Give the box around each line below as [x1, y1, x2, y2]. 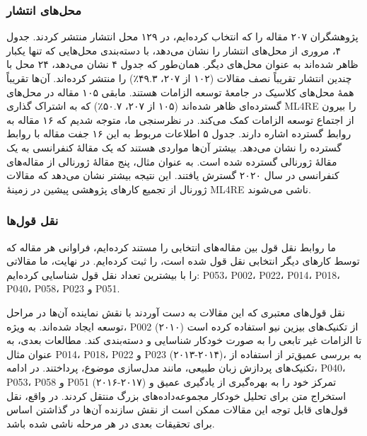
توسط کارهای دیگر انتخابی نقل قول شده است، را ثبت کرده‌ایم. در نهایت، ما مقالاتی [6, 253, 360, 268]
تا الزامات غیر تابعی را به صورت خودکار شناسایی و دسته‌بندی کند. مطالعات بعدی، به [6, 333, 362, 348]
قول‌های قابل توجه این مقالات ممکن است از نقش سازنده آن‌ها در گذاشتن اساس [6, 402, 348, 417]
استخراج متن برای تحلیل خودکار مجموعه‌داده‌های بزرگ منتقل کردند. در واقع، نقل [6, 388, 346, 403]
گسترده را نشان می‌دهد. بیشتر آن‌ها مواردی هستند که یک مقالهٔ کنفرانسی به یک [6, 139, 342, 154]
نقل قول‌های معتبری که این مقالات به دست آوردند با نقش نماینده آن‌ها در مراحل [6, 304, 345, 319]
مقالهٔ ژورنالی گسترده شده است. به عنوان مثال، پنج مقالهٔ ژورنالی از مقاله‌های [6, 154, 337, 168]
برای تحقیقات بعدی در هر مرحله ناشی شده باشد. [6, 415, 215, 430]
